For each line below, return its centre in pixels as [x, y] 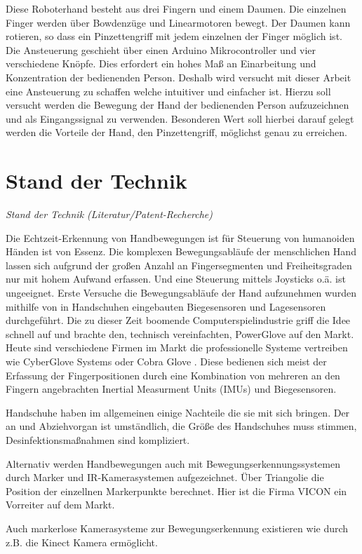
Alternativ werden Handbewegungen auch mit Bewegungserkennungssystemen [173, 463]
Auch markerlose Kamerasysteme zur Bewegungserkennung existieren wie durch [177, 528]
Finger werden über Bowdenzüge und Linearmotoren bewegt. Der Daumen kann [178, 22]
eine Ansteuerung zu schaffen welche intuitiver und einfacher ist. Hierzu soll [168, 91]
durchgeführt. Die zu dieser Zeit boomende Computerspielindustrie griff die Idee [178, 320]
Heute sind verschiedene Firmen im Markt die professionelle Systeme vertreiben [177, 347]
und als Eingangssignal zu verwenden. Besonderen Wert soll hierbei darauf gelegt [180, 118]
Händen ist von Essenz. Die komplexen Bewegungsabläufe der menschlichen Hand [181, 251]
